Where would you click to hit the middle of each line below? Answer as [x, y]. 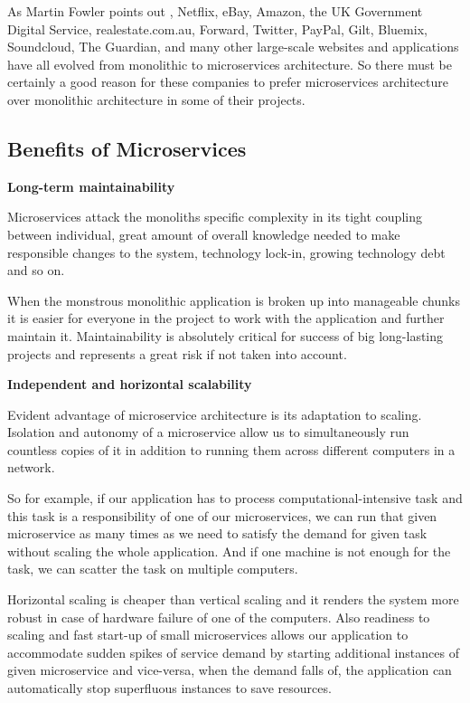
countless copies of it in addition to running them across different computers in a [231, 449]
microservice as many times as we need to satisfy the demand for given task [217, 533]
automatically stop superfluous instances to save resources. [169, 688]
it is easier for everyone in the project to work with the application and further [226, 318]
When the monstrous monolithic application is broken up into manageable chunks [234, 300]
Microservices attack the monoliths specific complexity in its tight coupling [215, 217]
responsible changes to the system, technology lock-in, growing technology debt [226, 252]
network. [31, 467]
